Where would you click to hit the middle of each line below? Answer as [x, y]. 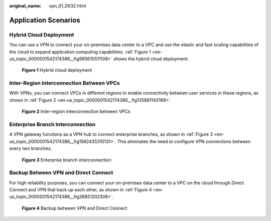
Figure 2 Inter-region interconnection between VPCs [76, 112]
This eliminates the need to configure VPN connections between [184, 141]
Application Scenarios [45, 20]
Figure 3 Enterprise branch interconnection [66, 160]
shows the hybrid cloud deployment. [151, 59]
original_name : [25, 6]
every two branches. [31, 148]
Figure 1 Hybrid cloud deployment [57, 70]
